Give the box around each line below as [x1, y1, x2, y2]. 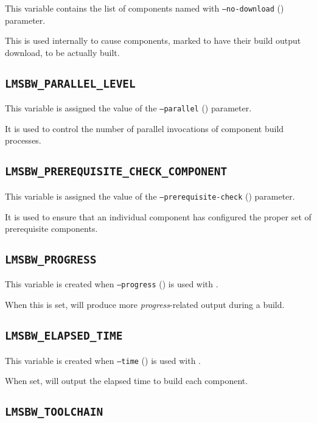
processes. [5, 134, 41, 147]
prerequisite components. [5, 222, 98, 235]
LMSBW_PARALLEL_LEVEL [5, 77, 136, 90]
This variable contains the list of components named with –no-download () [5, 2, 284, 14]
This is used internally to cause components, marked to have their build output [5, 34, 301, 47]
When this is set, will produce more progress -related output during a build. [5, 298, 285, 311]
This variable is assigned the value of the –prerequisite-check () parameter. [5, 189, 295, 202]
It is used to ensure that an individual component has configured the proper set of [5, 210, 312, 223]
